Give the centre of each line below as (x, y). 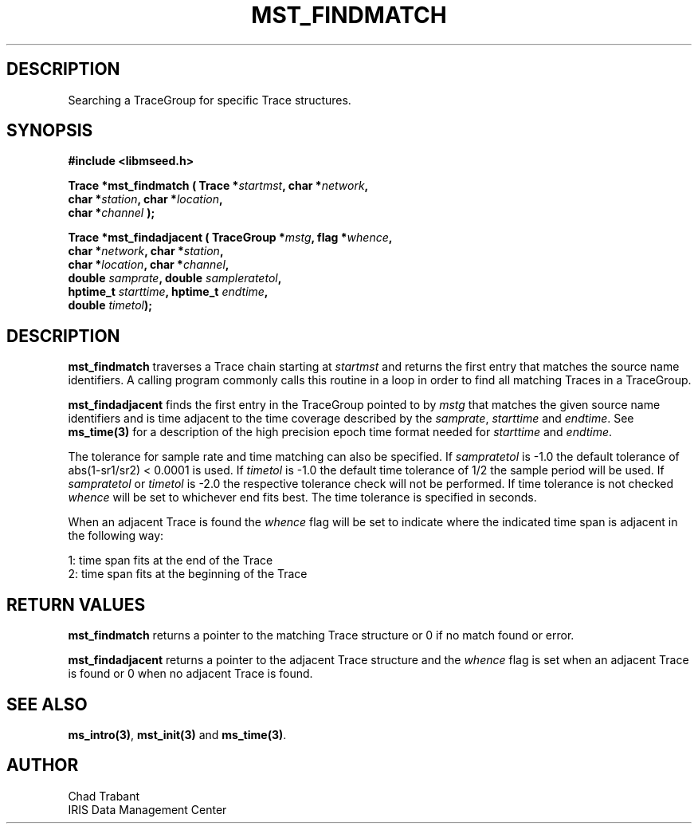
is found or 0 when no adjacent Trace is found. (190, 674)
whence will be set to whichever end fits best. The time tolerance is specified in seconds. (302, 498)
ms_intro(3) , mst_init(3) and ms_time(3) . (177, 734)
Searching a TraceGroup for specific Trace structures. (210, 100)
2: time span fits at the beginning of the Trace (188, 574)
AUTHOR (43, 765)
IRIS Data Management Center (147, 809)
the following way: (116, 536)
